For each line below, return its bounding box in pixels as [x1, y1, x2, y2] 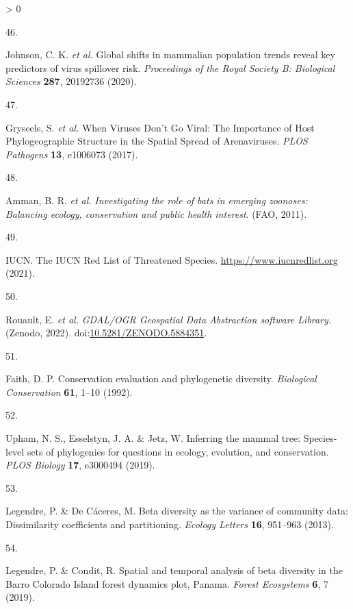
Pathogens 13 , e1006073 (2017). [5, 147, 138, 161]
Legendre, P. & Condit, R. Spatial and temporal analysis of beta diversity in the [5, 563, 343, 577]
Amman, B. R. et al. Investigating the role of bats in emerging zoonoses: [5, 192, 308, 207]
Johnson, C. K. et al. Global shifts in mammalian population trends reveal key [5, 47, 335, 62]
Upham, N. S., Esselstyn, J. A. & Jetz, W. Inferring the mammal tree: [5, 431, 301, 445]
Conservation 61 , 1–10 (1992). [5, 384, 133, 399]
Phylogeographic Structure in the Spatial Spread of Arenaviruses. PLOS [5, 134, 308, 148]
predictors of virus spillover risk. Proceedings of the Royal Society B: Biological [5, 60, 335, 75]
